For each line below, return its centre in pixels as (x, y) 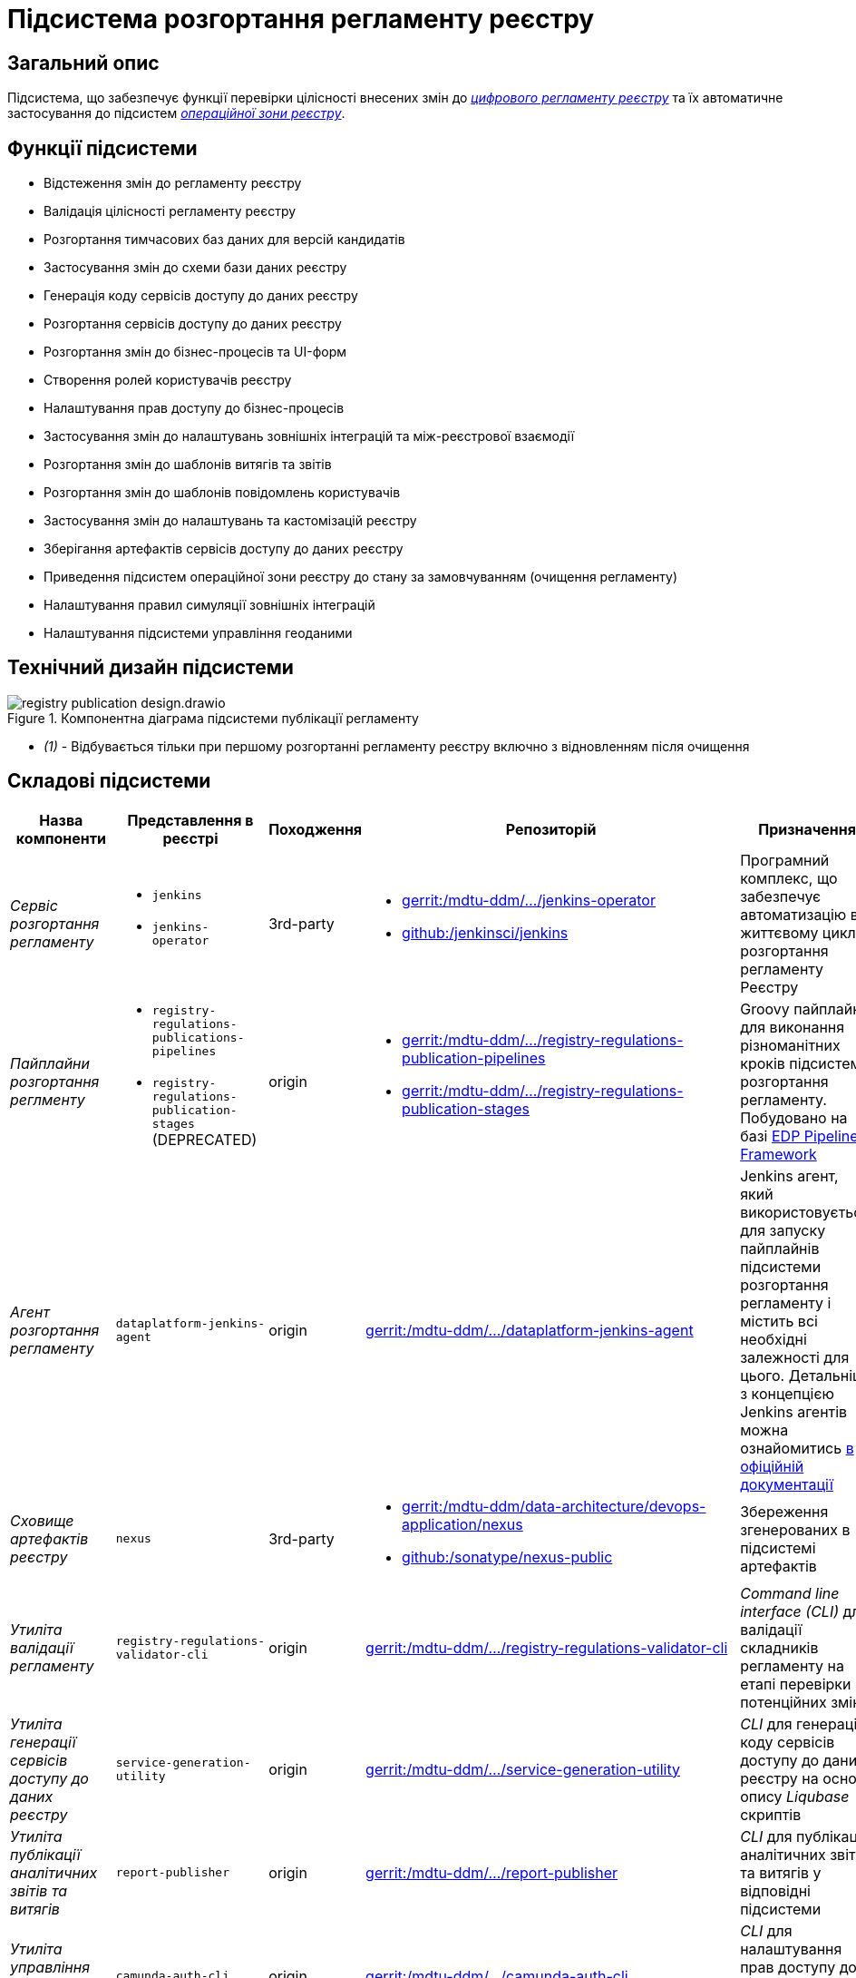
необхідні (773, 1339)
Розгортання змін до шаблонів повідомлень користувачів (222, 493)
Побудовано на (794, 1117)
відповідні (775, 1890)
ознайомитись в (797, 1448)
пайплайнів (780, 1248)
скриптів (771, 1814)
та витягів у (781, 1872)
